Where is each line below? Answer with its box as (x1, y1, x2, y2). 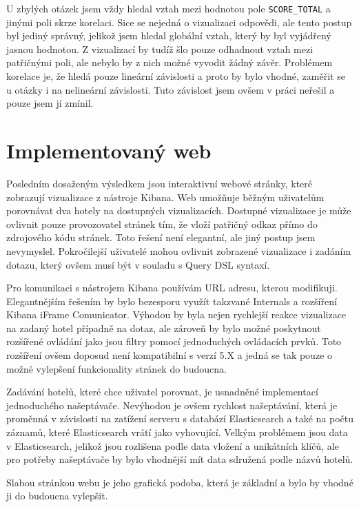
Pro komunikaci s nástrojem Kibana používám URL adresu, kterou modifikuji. (6, 280, 338, 295)
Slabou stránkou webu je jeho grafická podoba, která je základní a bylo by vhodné (6, 475, 353, 489)
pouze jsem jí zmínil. (6, 96, 94, 110)
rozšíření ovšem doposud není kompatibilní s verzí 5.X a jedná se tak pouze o (6, 348, 332, 362)
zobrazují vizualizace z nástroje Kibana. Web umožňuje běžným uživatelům (6, 189, 325, 204)
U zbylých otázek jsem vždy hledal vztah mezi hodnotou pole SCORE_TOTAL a (6, 1, 331, 15)
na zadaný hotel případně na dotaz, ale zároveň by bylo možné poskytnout (6, 320, 321, 335)
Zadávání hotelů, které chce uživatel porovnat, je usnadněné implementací (6, 384, 318, 399)
